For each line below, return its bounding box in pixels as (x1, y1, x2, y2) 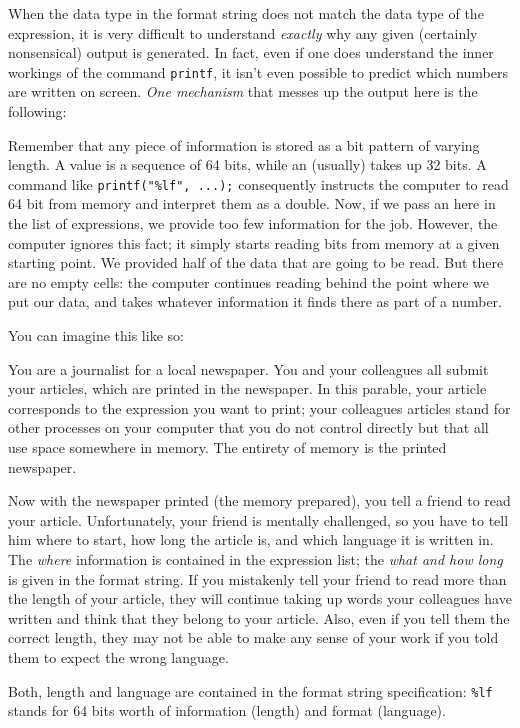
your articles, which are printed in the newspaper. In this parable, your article (8, 378, 487, 399)
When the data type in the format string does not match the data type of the (8, 3, 484, 23)
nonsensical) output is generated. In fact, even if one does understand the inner (8, 42, 494, 63)
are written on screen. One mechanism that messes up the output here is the (8, 81, 478, 102)
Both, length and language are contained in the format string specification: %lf (8, 680, 493, 701)
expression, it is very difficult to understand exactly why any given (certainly (8, 22, 478, 43)
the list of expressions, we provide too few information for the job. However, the (8, 213, 498, 234)
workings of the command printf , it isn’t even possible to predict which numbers (8, 61, 509, 82)
